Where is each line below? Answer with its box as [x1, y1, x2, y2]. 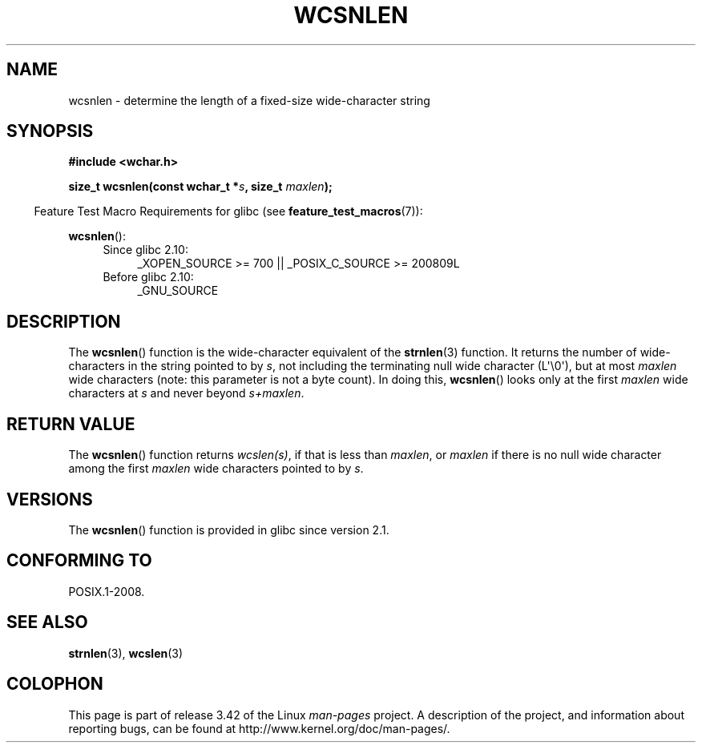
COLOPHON [6, 674, 103, 695]
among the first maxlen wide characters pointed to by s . [68, 461, 364, 476]
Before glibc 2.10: [103, 270, 194, 284]
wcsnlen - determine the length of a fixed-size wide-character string [68, 93, 430, 107]
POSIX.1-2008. [68, 584, 145, 598]
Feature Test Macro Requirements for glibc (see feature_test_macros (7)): [34, 204, 423, 219]
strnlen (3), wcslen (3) [68, 646, 184, 660]
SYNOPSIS [6, 121, 94, 142]
